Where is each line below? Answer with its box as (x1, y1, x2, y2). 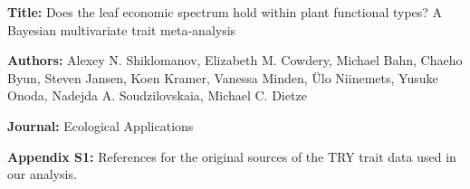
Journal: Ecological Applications (7, 116, 194, 135)
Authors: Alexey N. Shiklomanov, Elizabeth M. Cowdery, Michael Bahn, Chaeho (7, 51, 463, 70)
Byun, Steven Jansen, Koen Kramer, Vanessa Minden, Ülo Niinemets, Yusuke (7, 68, 438, 87)
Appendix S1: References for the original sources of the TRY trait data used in (7, 146, 456, 165)
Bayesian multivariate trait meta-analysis (7, 20, 236, 39)
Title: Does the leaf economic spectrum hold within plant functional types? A (7, 3, 443, 21)
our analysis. (7, 165, 77, 184)
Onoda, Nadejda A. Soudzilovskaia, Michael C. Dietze (7, 86, 307, 105)
